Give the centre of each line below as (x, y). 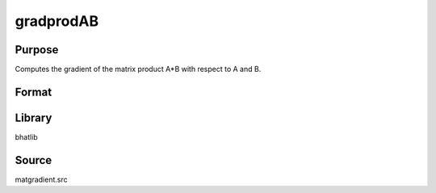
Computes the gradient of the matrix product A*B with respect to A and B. (138, 69)
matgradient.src (41, 179)
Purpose (37, 50)
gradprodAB (57, 21)
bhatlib (26, 136)
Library (34, 117)
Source (34, 160)
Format (34, 92)
